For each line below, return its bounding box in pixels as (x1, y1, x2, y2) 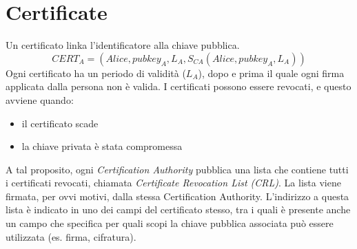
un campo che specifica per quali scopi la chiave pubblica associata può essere (6, 216, 334, 230)
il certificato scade (21, 116, 99, 130)
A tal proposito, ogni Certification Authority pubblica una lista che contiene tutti (6, 162, 349, 176)
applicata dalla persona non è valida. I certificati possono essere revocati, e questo (6, 79, 351, 94)
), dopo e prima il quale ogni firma (198, 65, 345, 80)
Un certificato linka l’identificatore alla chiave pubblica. (6, 38, 240, 52)
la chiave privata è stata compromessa (21, 139, 183, 153)
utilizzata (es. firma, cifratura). (6, 229, 136, 243)
